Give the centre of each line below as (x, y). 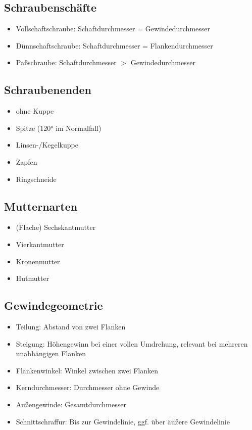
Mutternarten (41, 206)
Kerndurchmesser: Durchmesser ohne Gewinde (88, 387)
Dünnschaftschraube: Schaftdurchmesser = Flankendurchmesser (114, 45)
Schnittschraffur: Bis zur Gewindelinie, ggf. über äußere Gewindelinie (123, 421)
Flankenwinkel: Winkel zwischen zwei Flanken (87, 370)
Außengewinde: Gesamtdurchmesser (71, 404)
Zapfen (27, 161)
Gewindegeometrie (54, 305)
